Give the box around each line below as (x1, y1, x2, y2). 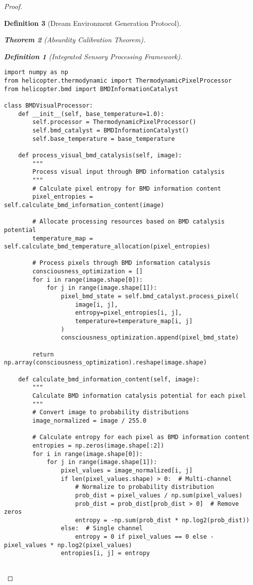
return (32, 351, 54, 358)
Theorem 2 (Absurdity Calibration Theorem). (4, 34, 146, 45)
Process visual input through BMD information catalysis (32, 168, 225, 176)
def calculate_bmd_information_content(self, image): (18, 375, 200, 383)
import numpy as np (4, 69, 68, 76)
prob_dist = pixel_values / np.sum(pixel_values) (75, 491, 243, 499)
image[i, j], (75, 301, 118, 308)
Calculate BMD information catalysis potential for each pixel (32, 392, 246, 399)
